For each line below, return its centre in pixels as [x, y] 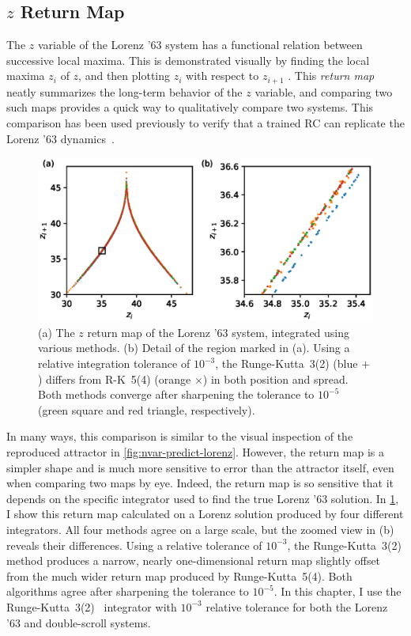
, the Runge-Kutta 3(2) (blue [287, 363]
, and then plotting [124, 76]
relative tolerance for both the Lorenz [297, 606]
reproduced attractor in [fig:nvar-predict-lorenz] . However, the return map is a [196, 452]
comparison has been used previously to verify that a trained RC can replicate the [205, 123]
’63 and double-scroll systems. [79, 622]
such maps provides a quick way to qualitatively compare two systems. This [190, 107]
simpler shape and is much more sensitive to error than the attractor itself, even [200, 467]
